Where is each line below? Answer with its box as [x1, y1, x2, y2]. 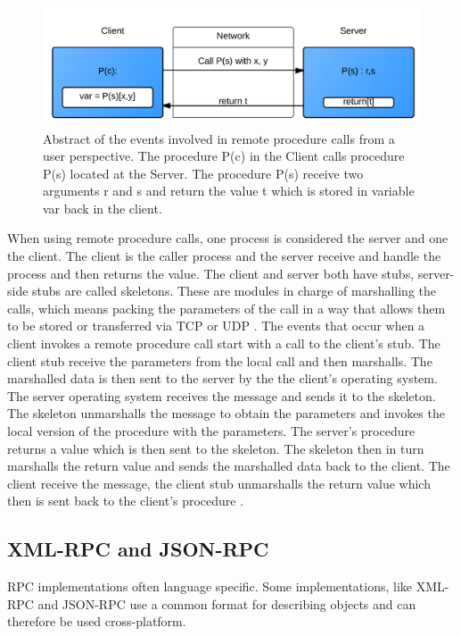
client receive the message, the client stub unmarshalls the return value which [7, 473, 431, 492]
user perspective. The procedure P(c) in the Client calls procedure [43, 146, 405, 165]
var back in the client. [43, 198, 162, 217]
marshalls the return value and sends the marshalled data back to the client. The [7, 456, 450, 475]
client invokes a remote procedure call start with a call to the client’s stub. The [7, 334, 440, 353]
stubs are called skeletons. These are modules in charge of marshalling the [32, 281, 436, 300]
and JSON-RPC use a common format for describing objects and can [37, 594, 416, 613]
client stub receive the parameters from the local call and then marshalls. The [7, 351, 432, 370]
